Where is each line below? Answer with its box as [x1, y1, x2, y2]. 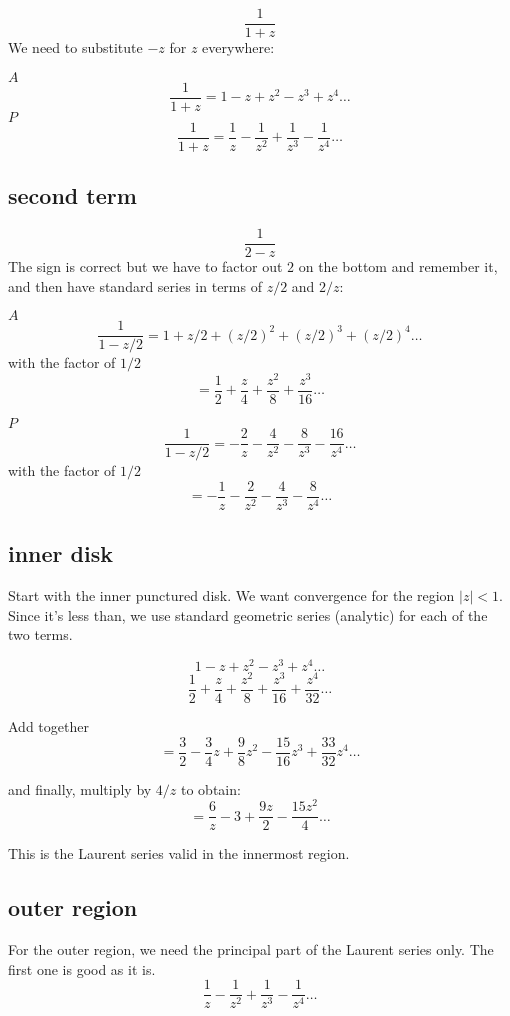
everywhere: [202, 37, 275, 58]
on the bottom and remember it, [298, 256, 498, 277]
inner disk [8, 538, 113, 569]
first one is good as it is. [8, 958, 156, 979]
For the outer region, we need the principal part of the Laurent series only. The [8, 939, 494, 960]
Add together [8, 715, 89, 736]
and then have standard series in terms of [8, 275, 262, 296]
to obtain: [181, 778, 241, 799]
